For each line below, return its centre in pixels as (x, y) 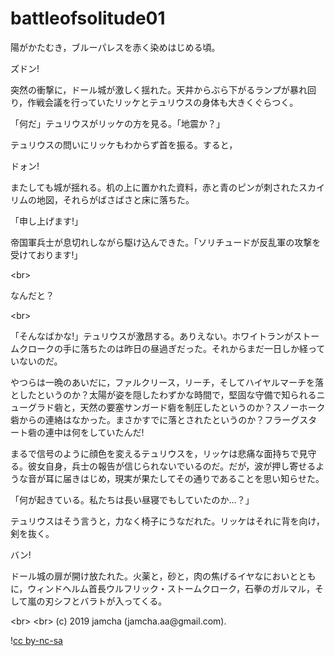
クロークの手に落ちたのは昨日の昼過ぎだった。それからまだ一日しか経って (172, 348)
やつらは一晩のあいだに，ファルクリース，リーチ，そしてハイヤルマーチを (163, 382)
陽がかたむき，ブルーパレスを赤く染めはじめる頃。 (115, 47)
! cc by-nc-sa (36, 640)
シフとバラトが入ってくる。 (110, 601)
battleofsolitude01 (88, 18)
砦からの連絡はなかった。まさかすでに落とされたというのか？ (137, 419)
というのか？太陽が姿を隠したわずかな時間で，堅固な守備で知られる (176, 394)
